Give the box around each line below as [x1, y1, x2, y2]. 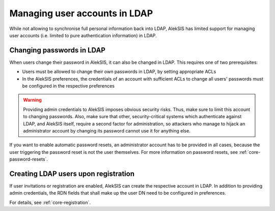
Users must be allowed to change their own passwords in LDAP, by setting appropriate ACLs [22, 69, 216, 75]
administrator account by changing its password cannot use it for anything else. [23, 127, 190, 134]
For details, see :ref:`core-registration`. [9, 199, 91, 205]
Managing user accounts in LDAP [9, 8, 153, 19]
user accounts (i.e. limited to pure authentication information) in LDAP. [9, 32, 157, 38]
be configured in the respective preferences [22, 83, 115, 89]
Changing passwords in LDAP [9, 46, 105, 55]
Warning [23, 97, 42, 103]
